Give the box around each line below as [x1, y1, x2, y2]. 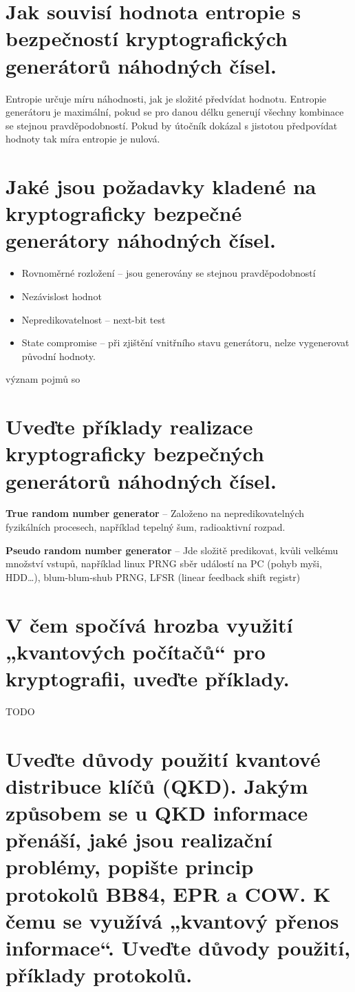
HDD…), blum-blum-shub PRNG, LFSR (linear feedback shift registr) [6, 569, 301, 584]
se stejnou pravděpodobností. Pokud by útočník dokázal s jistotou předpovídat [6, 118, 338, 132]
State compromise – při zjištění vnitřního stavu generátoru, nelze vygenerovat [21, 335, 349, 350]
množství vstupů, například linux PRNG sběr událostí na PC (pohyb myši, [6, 556, 323, 571]
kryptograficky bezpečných [6, 439, 264, 467]
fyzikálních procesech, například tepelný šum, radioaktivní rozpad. [6, 520, 286, 534]
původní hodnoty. [21, 348, 96, 363]
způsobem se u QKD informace [6, 799, 308, 827]
